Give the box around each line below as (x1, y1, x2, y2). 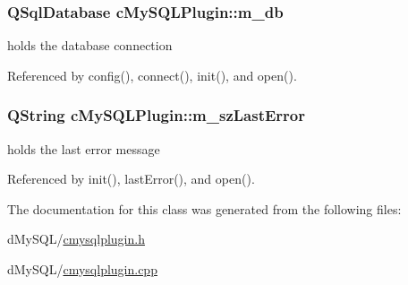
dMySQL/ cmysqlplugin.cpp (7, 260, 157, 278)
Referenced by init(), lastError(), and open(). (7, 169, 255, 188)
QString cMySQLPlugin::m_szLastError (7, 104, 306, 126)
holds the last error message (7, 139, 160, 158)
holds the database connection (7, 36, 173, 55)
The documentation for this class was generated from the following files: (7, 199, 402, 218)
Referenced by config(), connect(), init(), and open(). (7, 65, 297, 84)
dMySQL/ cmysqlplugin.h (7, 229, 145, 248)
